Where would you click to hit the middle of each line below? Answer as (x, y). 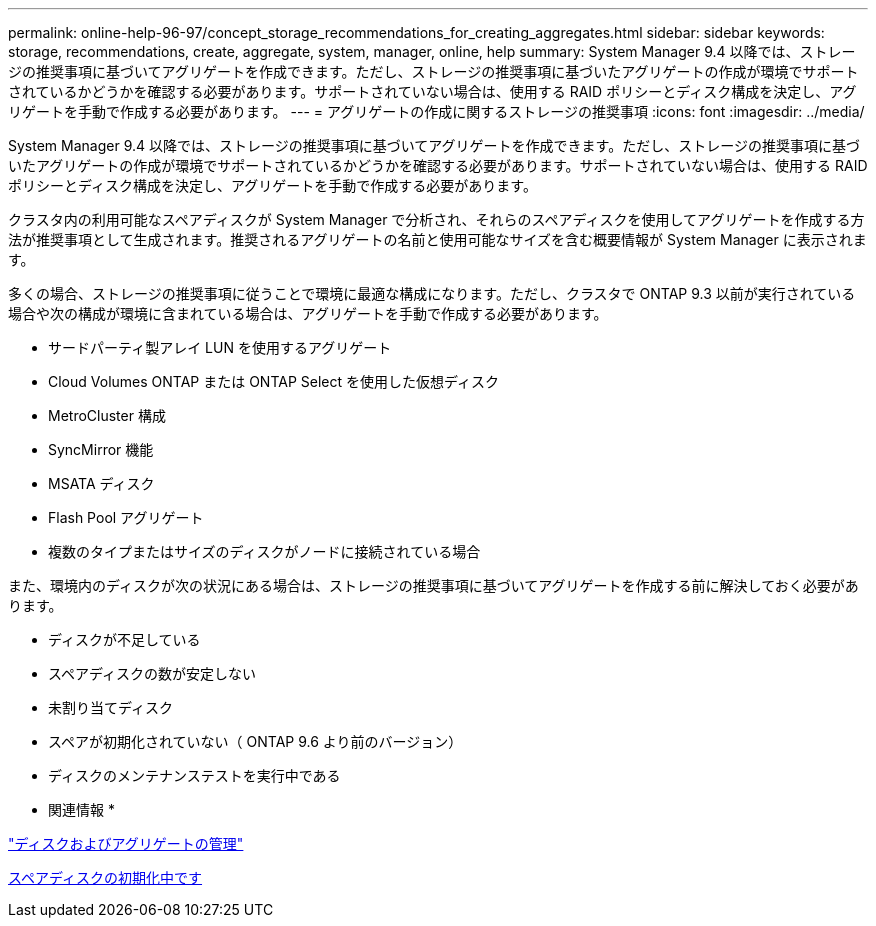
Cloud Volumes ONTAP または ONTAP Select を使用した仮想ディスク (274, 381)
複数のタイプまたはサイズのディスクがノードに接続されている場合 (264, 551)
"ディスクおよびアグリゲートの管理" (126, 843)
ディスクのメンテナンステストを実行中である (194, 775)
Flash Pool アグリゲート (126, 517)
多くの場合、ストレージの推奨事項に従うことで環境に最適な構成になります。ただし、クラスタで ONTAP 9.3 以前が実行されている (432, 293)
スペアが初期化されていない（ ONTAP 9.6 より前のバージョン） (255, 741)
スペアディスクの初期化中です (105, 877)
